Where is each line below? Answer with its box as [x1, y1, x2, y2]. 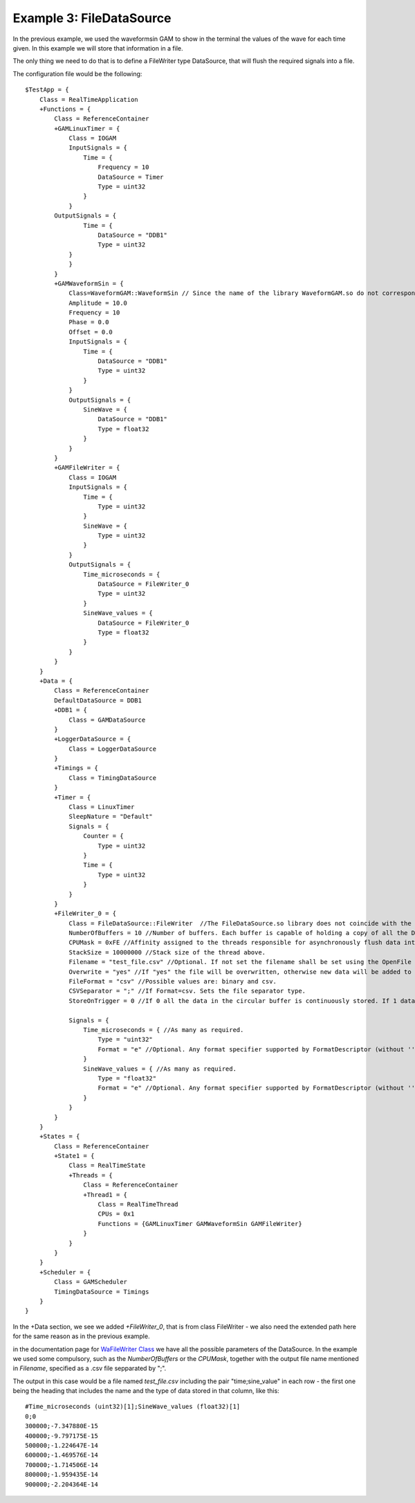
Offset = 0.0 [68, 328, 113, 336]
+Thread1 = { [83, 1191, 128, 1198]
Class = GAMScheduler [54, 1278, 128, 1286]
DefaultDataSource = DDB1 [54, 696, 142, 704]
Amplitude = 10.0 [68, 299, 128, 307]
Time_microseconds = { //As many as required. [83, 1026, 244, 1033]
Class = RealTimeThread [98, 1200, 179, 1209]
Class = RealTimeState [68, 1162, 146, 1170]
